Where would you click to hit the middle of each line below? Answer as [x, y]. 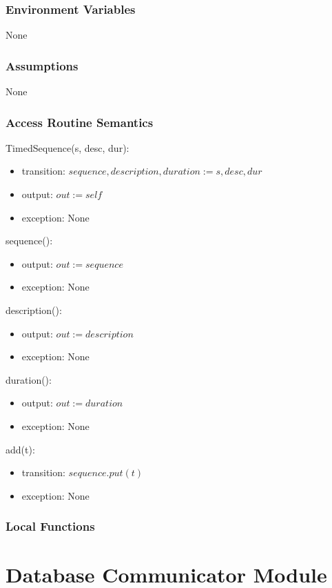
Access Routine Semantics [80, 122]
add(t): [20, 449]
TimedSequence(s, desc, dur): [68, 147]
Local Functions [50, 526]
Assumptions [42, 65]
